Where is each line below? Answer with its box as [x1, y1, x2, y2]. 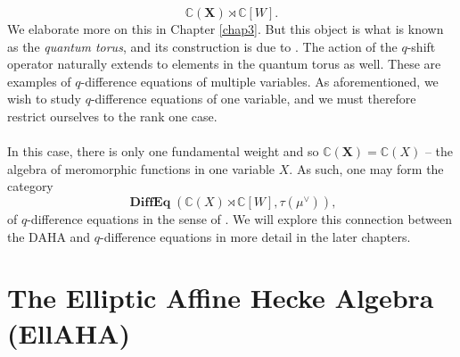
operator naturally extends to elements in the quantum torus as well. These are [7, 54, 441, 73]
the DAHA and [7, 227, 91, 245]
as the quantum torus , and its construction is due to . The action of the [7, 37, 398, 55]
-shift [407, 37, 436, 55]
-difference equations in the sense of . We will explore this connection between [27, 209, 452, 228]
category [7, 177, 53, 195]
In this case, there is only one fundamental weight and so [7, 142, 319, 161]
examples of [7, 71, 71, 90]
